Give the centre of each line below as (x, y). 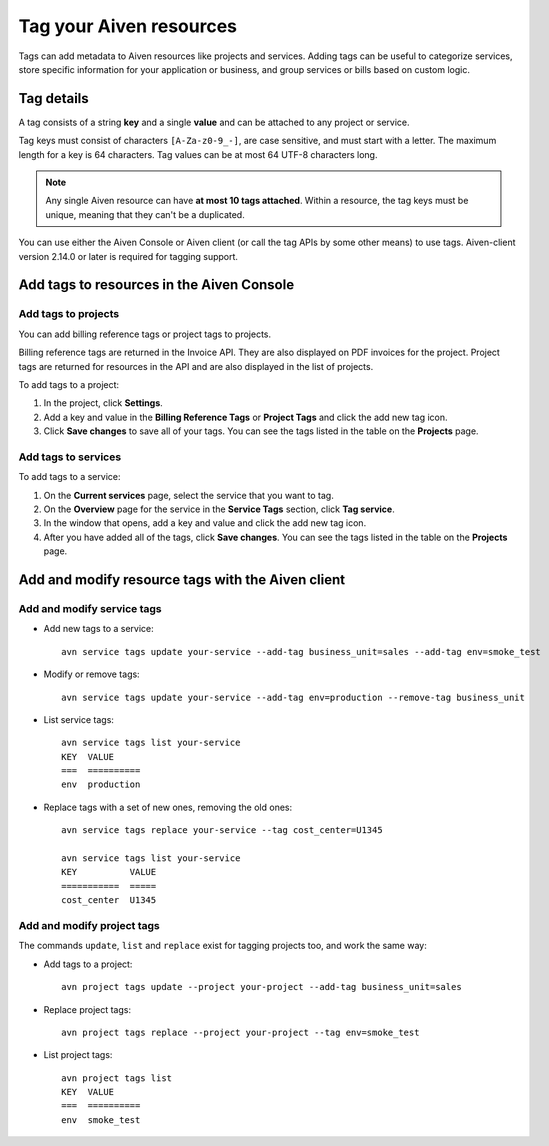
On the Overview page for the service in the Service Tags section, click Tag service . (219, 509)
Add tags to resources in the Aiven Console (156, 285)
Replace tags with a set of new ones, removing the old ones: (168, 807)
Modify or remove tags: (91, 674)
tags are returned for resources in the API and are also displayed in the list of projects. (196, 366)
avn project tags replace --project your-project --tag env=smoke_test (240, 1032)
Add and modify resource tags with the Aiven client (182, 579)
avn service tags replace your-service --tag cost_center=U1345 (222, 830)
